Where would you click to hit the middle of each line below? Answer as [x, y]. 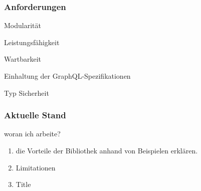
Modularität [23, 25]
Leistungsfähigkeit [32, 42]
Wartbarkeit [23, 59]
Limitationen [36, 167]
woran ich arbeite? [32, 134]
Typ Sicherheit [27, 92]
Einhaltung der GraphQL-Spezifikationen [67, 76]
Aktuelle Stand [35, 115]
